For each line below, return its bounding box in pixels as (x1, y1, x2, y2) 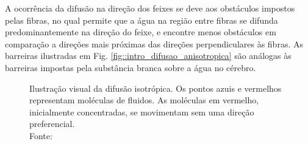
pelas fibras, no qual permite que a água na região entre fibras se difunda (5, 13, 278, 26)
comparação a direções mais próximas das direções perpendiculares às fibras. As (5, 37, 303, 50)
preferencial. (29, 117, 75, 130)
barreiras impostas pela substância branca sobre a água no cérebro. (5, 61, 256, 74)
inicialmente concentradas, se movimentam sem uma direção (29, 105, 254, 118)
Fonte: (29, 129, 52, 142)
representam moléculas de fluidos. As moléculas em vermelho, (29, 94, 259, 106)
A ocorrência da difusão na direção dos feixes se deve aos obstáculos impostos (5, 2, 295, 14)
